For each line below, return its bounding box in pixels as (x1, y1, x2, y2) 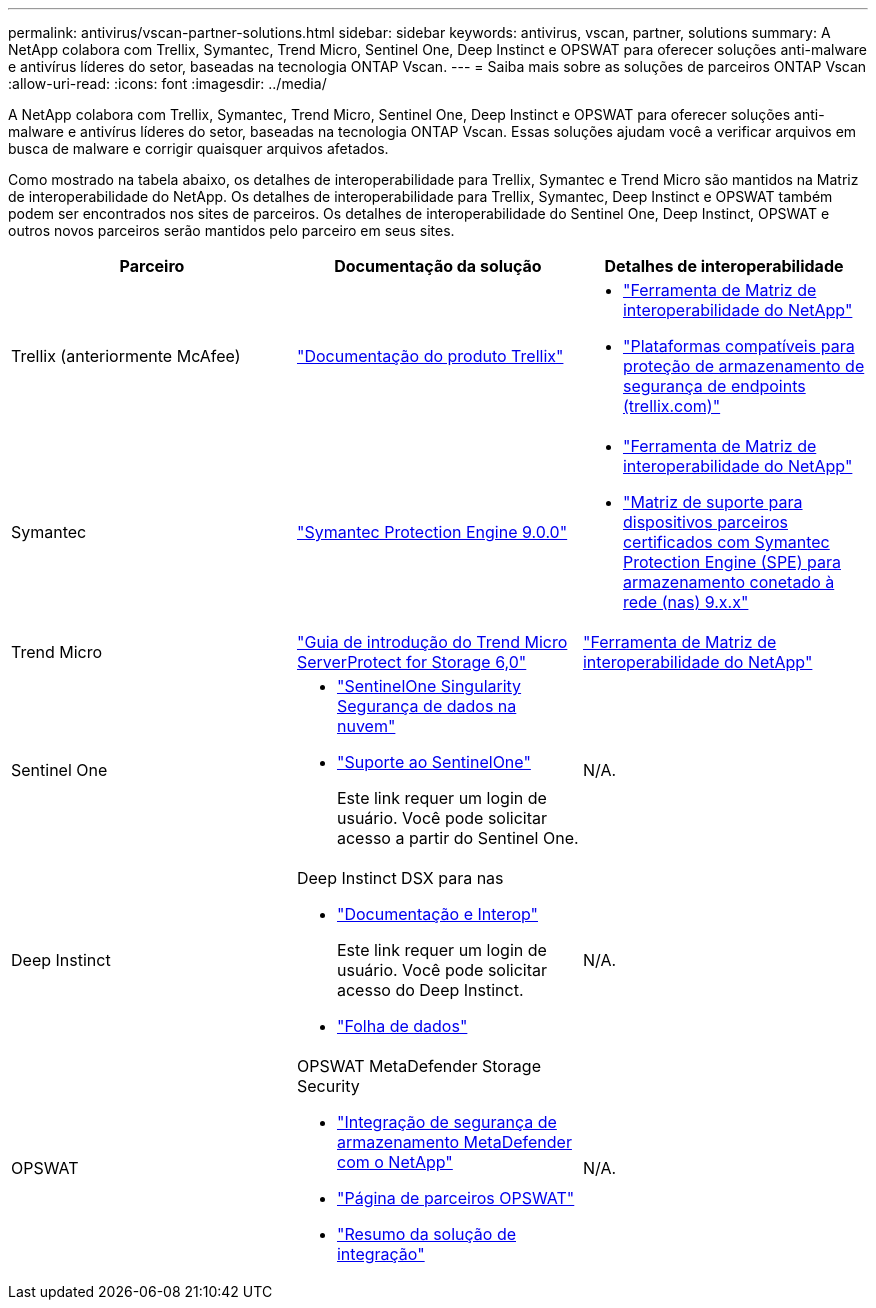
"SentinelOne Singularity (336, 676, 522, 696)
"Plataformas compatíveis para (622, 336, 855, 356)
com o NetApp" (336, 1152, 453, 1172)
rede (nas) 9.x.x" (622, 592, 749, 612)
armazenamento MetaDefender (336, 1132, 572, 1152)
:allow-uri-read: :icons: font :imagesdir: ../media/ (8, 75, 327, 92)
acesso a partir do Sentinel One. (336, 828, 579, 848)
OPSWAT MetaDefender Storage (296, 1056, 541, 1076)
